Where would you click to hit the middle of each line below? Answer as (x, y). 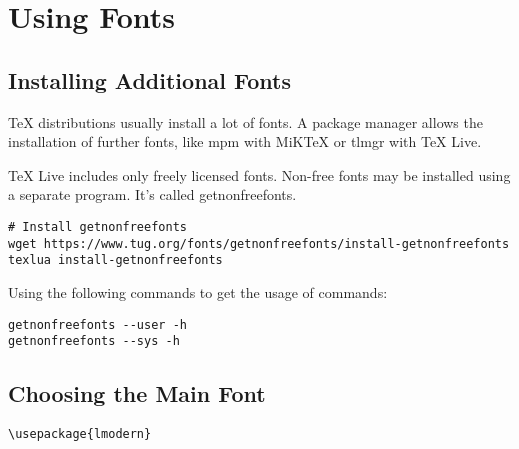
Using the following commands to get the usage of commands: (198, 291)
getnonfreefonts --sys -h (94, 341)
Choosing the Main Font (137, 393)
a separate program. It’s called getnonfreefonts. (152, 194)
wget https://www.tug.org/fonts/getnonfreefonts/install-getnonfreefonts (259, 243)
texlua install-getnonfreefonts (115, 260)
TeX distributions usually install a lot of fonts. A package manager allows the (245, 121)
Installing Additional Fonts (149, 79)
